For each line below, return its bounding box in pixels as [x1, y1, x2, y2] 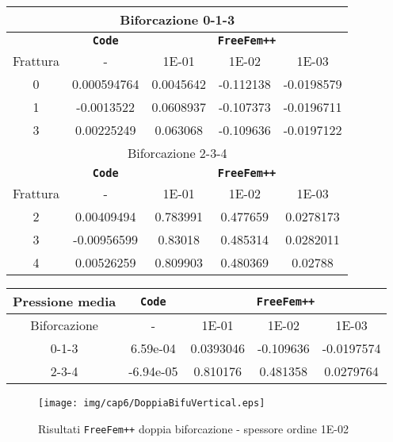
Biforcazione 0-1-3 [120, 10, 235, 29]
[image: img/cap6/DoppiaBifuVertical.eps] [38, 398, 265, 409]
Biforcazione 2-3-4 [127, 144, 227, 162]
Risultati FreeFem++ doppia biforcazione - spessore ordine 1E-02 [38, 420, 349, 436]
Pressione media [13, 292, 116, 310]
